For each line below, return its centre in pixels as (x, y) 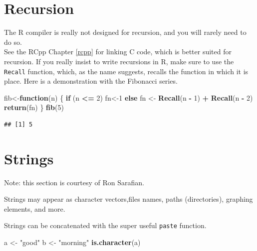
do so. (13, 42)
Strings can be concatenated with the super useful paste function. (105, 225)
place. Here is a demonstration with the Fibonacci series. (91, 81)
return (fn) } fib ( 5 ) (34, 107)
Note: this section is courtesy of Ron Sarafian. (74, 182)
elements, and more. (35, 208)
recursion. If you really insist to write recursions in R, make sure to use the (119, 61)
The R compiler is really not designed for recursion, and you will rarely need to (125, 32)
